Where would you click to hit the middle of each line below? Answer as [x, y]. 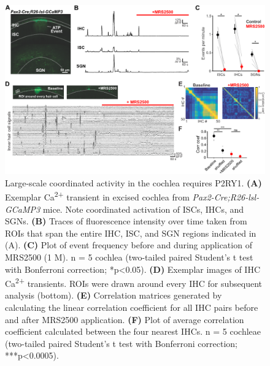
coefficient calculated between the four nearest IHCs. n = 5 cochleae [133, 331]
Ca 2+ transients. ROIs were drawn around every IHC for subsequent [133, 282]
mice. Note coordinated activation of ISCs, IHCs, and [143, 209]
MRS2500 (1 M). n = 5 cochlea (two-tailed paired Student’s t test [129, 257]
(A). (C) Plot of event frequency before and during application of [129, 245]
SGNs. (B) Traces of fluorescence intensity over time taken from [126, 221]
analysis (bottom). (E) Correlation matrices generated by [114, 295]
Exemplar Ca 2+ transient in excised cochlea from [97, 196]
